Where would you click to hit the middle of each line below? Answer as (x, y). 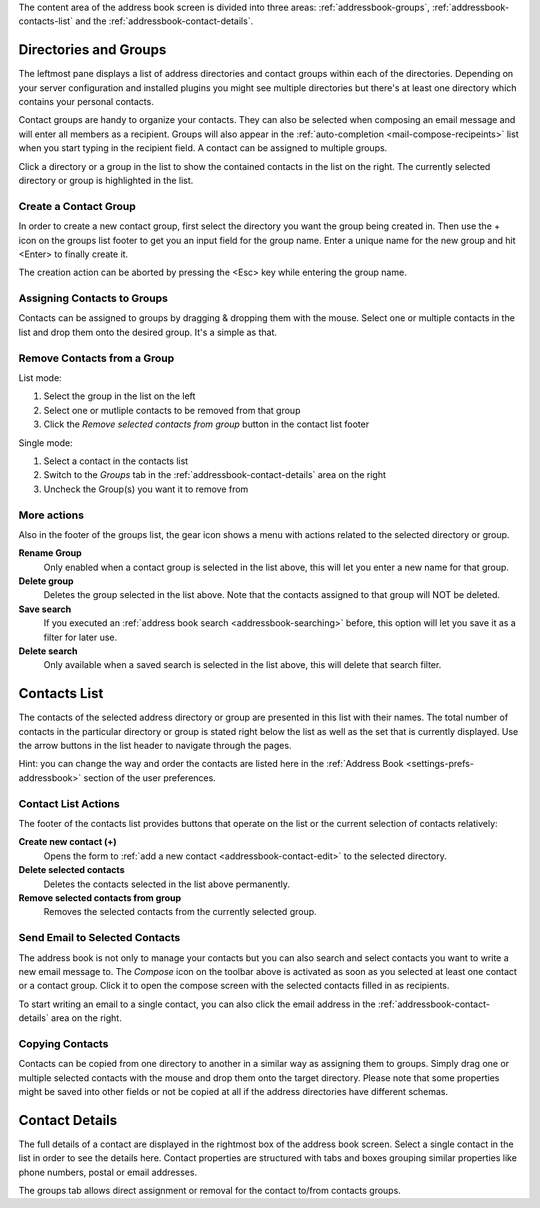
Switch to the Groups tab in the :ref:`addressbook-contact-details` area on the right (215, 475)
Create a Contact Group (77, 206)
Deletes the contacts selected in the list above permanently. (166, 884)
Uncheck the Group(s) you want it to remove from (146, 489)
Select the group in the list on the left (119, 396)
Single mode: (46, 442)
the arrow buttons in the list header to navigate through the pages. (155, 746)
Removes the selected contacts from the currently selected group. (180, 912)
